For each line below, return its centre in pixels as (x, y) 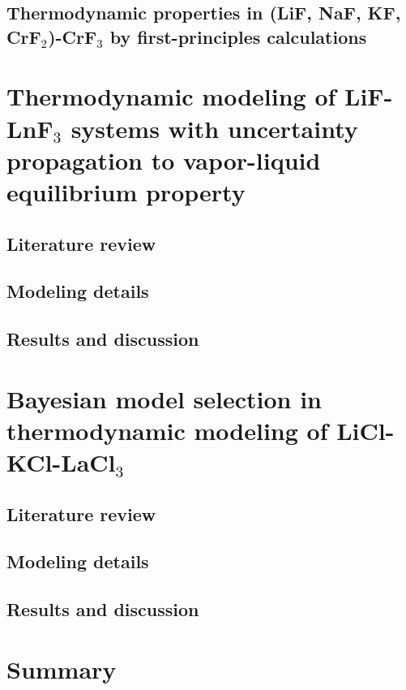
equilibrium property (126, 191)
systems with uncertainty (214, 128)
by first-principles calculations (238, 36)
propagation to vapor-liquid (164, 160)
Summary (62, 668)
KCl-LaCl (61, 462)
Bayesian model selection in (165, 398)
